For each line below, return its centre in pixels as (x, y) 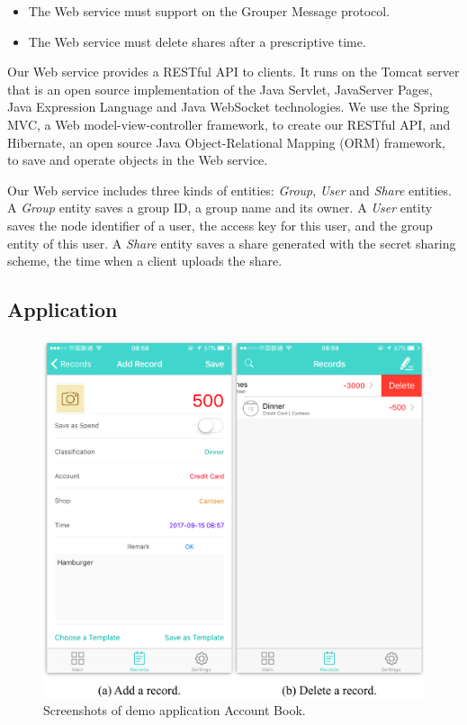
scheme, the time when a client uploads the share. (145, 261)
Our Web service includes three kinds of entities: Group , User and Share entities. (229, 190)
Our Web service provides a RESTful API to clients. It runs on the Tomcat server (233, 72)
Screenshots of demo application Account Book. (175, 710)
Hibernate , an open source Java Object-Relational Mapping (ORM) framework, (226, 142)
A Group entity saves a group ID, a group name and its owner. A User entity (220, 208)
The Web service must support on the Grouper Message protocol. (209, 11)
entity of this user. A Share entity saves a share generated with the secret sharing (232, 243)
